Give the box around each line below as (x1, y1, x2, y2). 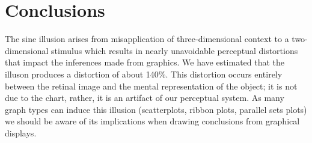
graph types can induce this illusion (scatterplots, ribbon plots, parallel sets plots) (5, 103, 307, 115)
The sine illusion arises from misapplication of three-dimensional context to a (5, 32, 289, 45)
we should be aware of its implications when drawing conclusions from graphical (5, 115, 300, 127)
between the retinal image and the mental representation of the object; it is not (5, 79, 298, 92)
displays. (5, 126, 37, 139)
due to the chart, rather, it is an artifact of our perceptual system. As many (5, 91, 284, 104)
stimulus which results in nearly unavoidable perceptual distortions (51, 44, 298, 56)
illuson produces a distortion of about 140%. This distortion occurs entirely (5, 67, 283, 80)
